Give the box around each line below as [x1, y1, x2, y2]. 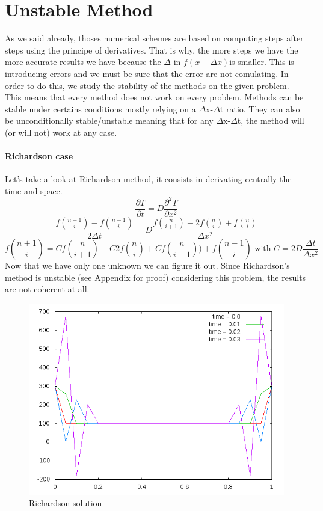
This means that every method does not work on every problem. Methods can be [5, 91, 304, 103]
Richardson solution [29, 497, 102, 509]
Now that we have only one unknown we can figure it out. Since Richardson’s [5, 259, 290, 272]
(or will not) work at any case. [5, 126, 117, 138]
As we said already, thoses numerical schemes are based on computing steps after [5, 32, 304, 44]
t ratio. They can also [220, 102, 300, 115]
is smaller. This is [229, 55, 294, 68]
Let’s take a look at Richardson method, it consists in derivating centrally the [5, 173, 292, 185]
